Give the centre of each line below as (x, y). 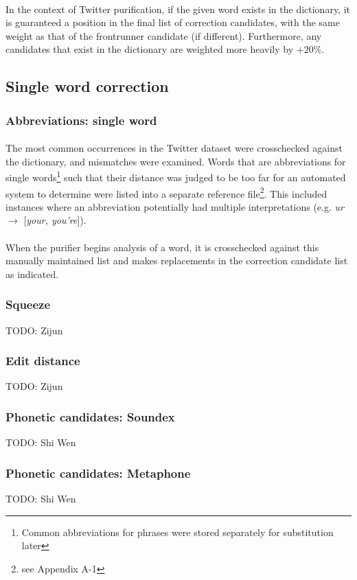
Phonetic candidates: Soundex (90, 416)
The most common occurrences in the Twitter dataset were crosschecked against (174, 148)
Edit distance (43, 361)
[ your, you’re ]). (55, 220)
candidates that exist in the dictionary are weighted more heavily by (150, 49)
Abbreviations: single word (81, 120)
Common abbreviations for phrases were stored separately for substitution (177, 532)
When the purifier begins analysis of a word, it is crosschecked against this (162, 247)
